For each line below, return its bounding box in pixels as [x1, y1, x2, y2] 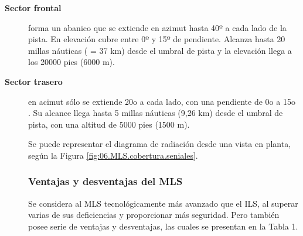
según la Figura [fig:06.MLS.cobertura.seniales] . [28, 149, 198, 161]
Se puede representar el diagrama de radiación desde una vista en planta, [28, 138, 291, 150]
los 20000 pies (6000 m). [28, 56, 115, 68]
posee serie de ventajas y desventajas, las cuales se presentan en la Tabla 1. [28, 220, 298, 232]
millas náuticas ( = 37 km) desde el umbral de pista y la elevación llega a [28, 44, 292, 56]
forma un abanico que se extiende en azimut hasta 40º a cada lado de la [28, 21, 287, 33]
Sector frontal [5, 2, 62, 13]
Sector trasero [5, 75, 63, 87]
